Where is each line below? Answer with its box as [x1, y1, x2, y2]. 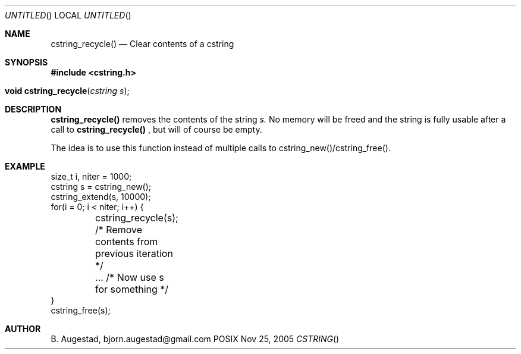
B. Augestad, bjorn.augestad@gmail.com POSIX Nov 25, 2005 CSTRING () [51, 334, 340, 344]
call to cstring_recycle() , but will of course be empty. [51, 124, 262, 134]
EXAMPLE [5, 161, 45, 171]
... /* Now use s [95, 271, 164, 283]
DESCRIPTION [5, 104, 62, 114]
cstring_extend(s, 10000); [51, 192, 151, 202]
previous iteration [95, 248, 173, 259]
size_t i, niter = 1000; [51, 171, 132, 181]
